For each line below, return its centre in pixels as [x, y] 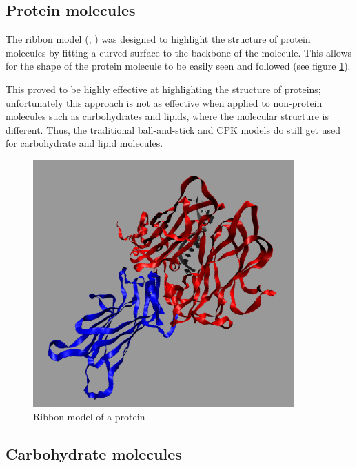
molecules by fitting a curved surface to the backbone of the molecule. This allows [179, 52]
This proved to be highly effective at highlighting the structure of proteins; [163, 89]
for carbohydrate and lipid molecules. [84, 143]
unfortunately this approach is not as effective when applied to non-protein [164, 102]
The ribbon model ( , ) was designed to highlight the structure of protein [158, 39]
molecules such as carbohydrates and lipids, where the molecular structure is [167, 116]
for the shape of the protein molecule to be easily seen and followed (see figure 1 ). [178, 66]
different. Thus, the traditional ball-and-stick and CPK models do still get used [173, 129]
